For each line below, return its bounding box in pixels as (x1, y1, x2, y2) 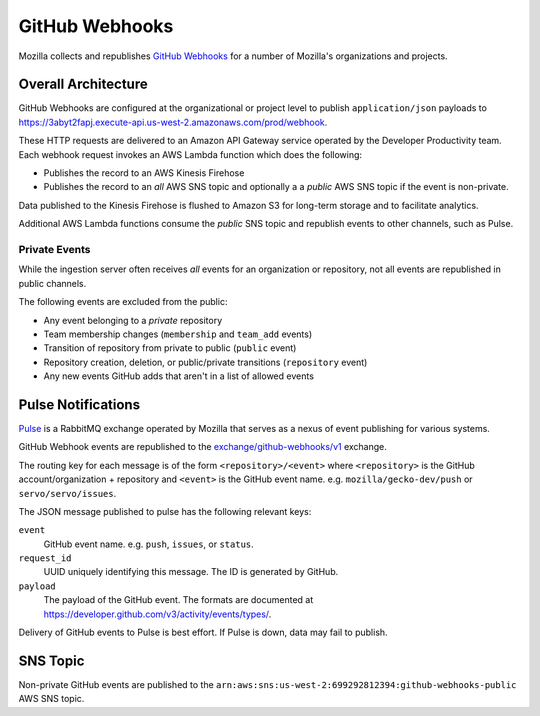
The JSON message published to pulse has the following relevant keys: (18, 505, 312, 517)
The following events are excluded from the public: (18, 296, 228, 308)
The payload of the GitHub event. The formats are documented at (43, 594, 314, 606)
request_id (18, 553, 72, 564)
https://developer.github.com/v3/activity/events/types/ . (43, 608, 272, 620)
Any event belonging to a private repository (43, 314, 223, 326)
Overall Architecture (18, 76, 149, 93)
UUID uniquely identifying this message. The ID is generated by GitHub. (43, 566, 339, 578)
